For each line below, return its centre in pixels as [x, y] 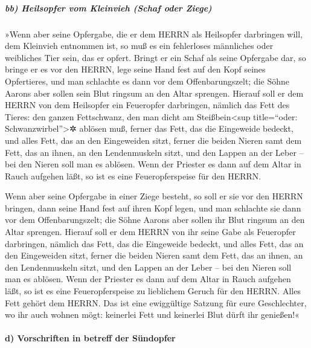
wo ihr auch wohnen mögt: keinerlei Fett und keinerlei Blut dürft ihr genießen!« [152, 314]
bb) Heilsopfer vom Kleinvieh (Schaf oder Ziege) [108, 8]
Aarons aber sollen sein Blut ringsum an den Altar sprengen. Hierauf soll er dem [154, 93]
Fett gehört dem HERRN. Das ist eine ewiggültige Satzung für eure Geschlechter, [156, 302]
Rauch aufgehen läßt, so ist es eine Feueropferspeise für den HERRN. [133, 176]
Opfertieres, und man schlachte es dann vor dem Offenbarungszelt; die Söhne [147, 81]
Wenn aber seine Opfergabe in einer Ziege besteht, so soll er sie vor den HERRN [154, 196]
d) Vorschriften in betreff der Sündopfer [90, 338]
